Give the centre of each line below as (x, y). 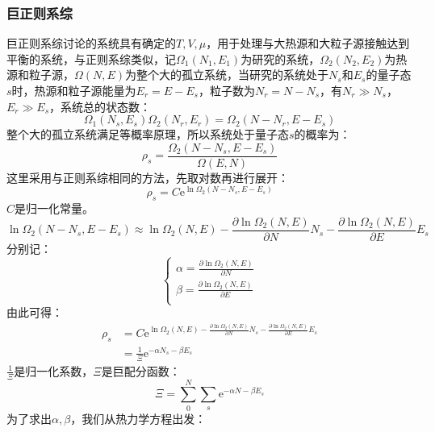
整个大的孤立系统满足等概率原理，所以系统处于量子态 (148, 134)
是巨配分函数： (141, 370)
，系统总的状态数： (100, 106)
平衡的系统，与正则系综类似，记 (91, 58)
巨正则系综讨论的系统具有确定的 (91, 43)
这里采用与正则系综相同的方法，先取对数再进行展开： (148, 177)
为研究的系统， (280, 58)
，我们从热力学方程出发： (138, 418)
